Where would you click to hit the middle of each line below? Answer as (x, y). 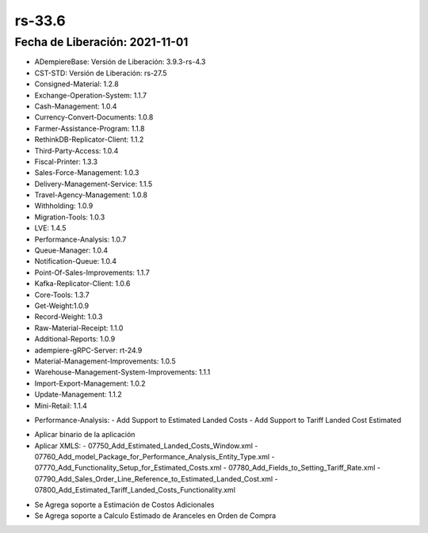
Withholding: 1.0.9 (64, 206)
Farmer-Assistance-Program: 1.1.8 (90, 128)
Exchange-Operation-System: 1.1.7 (91, 95)
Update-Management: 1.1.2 (78, 394)
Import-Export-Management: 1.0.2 (90, 383)
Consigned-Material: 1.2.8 (76, 84)
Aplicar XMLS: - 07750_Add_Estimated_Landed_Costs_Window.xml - (146, 445)
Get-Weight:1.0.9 (62, 306)
